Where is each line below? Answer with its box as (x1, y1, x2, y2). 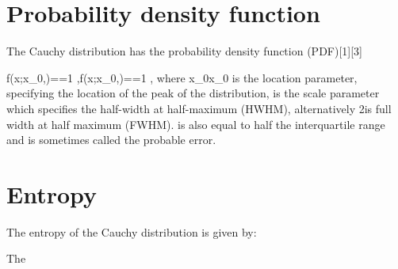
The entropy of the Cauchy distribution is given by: (6, 223, 257, 240)
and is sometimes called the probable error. (6, 131, 216, 148)
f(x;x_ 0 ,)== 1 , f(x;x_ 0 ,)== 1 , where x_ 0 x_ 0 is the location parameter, (6, 69, 358, 85)
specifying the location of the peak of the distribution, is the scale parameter (6, 85, 380, 101)
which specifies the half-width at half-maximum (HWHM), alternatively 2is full (6, 100, 392, 116)
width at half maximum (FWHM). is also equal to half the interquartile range (6, 116, 385, 132)
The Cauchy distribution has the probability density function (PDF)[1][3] (6, 43, 362, 59)
